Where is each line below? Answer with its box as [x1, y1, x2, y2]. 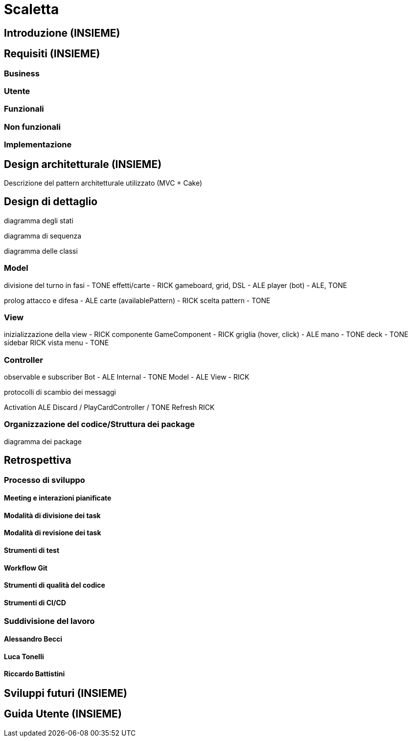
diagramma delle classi [4, 246, 78, 255]
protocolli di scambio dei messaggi [4, 388, 116, 397]
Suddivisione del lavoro [4, 616, 95, 626]
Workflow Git [4, 563, 47, 572]
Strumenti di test [4, 546, 60, 555]
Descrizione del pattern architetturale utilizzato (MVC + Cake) [4, 178, 203, 187]
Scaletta [4, 1, 59, 18]
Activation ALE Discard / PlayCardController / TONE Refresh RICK [4, 403, 215, 412]
